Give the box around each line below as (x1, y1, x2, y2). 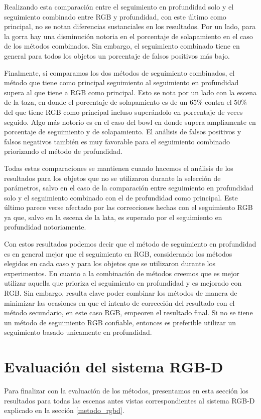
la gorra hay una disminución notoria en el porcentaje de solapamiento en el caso (4, 31, 253, 41)
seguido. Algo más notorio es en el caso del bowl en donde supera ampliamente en (4, 116, 256, 127)
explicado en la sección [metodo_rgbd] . (4, 405, 124, 415)
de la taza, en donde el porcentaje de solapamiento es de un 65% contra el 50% (4, 97, 247, 107)
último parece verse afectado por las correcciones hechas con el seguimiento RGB (4, 202, 253, 213)
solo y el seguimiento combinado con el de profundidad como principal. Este (4, 192, 238, 202)
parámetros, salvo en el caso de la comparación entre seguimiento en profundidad (4, 182, 254, 193)
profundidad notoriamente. (4, 222, 86, 232)
